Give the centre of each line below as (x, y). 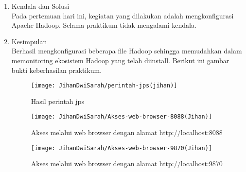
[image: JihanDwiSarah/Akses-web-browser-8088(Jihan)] (122, 117)
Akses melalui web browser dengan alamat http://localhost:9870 (127, 163)
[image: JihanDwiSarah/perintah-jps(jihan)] (104, 86)
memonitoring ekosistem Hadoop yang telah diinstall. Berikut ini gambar (120, 60)
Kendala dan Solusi (40, 6)
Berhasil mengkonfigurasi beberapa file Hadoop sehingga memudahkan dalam (127, 51)
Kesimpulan (29, 41)
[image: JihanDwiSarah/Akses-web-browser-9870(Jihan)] (122, 148)
